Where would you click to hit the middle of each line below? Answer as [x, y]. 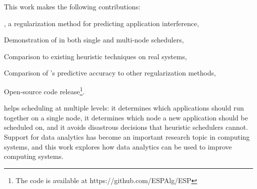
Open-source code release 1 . [44, 90]
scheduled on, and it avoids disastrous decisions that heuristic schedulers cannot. [126, 127]
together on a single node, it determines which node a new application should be [126, 117]
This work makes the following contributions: [72, 6]
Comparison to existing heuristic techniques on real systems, [96, 56]
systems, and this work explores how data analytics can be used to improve [118, 146]
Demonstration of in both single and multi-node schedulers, [94, 40]
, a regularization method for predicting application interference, [102, 23]
